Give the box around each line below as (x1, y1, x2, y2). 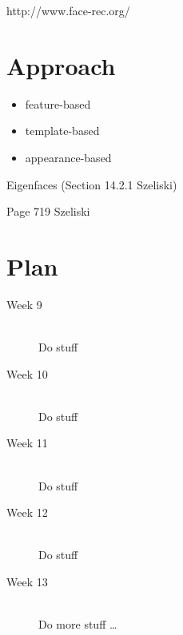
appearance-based (25, 149, 112, 165)
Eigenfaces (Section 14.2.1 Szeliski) (6, 176, 177, 192)
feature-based (25, 95, 91, 112)
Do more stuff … (38, 616, 117, 633)
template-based (25, 122, 100, 139)
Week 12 (6, 504, 48, 521)
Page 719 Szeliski (6, 203, 90, 220)
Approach (6, 49, 116, 81)
